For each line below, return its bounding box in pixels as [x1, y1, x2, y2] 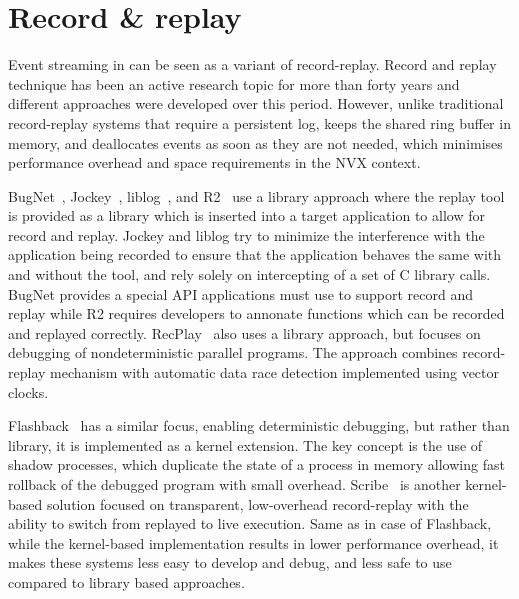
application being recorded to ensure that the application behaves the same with [8, 244, 502, 265]
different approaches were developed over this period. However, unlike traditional [8, 93, 504, 114]
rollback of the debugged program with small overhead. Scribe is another [8, 474, 461, 494]
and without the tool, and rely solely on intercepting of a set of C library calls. [8, 264, 491, 285]
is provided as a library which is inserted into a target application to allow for [8, 205, 485, 226]
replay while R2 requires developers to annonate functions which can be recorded [8, 303, 505, 324]
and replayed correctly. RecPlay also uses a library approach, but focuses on [8, 322, 481, 343]
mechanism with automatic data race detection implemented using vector [50, 362, 500, 383]
